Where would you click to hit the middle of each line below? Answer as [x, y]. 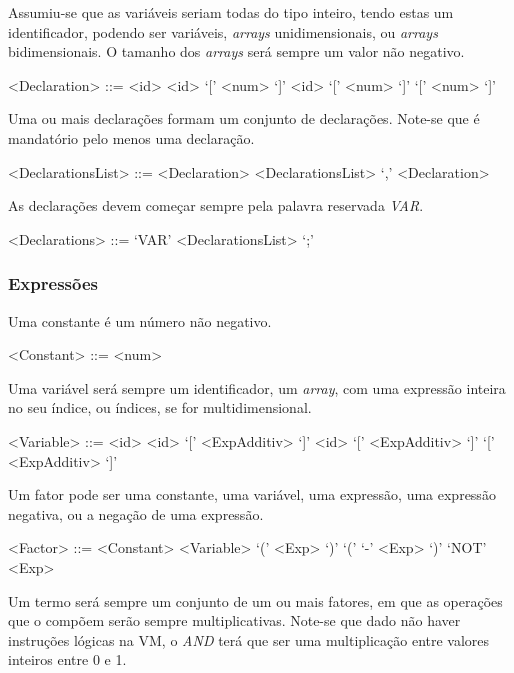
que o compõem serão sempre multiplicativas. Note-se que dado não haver [234, 620]
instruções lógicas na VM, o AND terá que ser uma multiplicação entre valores [249, 639]
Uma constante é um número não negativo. [140, 320]
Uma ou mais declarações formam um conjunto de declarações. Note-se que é [244, 118]
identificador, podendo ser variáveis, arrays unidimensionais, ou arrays [223, 31]
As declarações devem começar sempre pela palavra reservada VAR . [216, 205]
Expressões [53, 283]
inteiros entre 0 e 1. [67, 659]
